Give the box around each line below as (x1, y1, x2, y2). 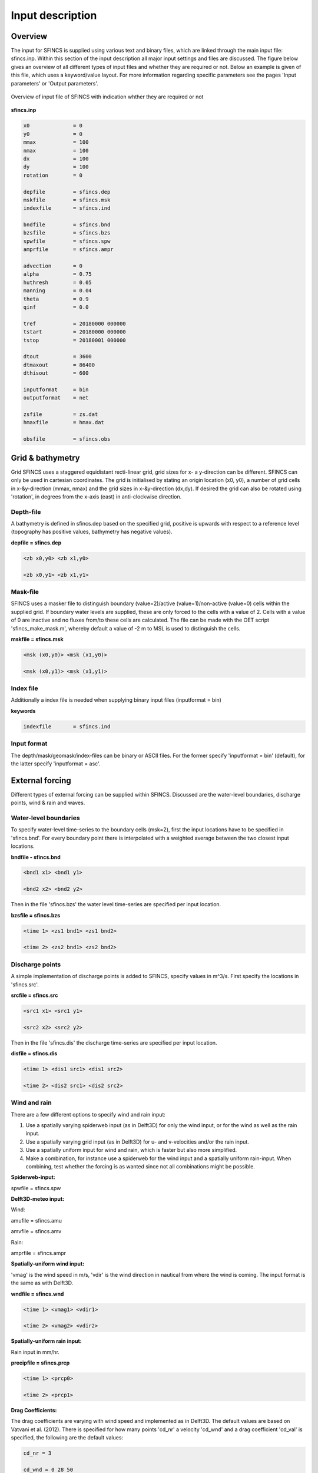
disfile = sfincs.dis (11, 1050, 58, 1057)
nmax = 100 (23, 147, 89, 154)
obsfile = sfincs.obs (23, 436, 111, 442)
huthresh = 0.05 (23, 279, 92, 286)
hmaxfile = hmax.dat (23, 419, 104, 426)
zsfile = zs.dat (23, 411, 98, 418)
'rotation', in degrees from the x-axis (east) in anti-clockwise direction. (11, 493, 182, 500)
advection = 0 (23, 263, 82, 269)
